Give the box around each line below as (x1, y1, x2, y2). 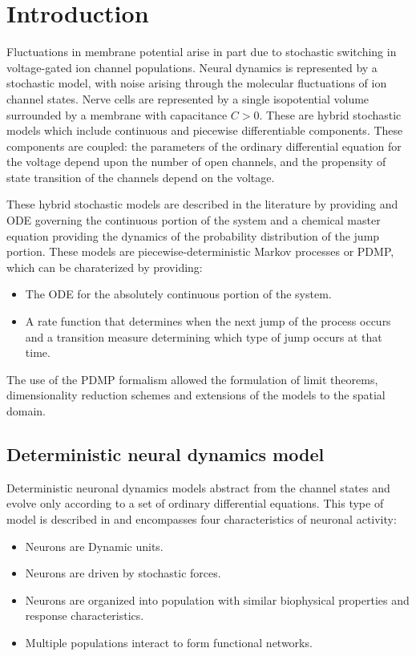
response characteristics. (25, 607, 144, 624)
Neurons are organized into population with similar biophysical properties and (25, 591, 410, 608)
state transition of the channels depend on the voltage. (6, 168, 275, 185)
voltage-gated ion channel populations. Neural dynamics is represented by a (6, 59, 378, 75)
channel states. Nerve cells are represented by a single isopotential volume (6, 90, 370, 107)
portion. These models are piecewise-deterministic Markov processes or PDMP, (6, 243, 394, 260)
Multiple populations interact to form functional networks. (25, 634, 313, 650)
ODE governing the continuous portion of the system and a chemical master (6, 212, 381, 229)
